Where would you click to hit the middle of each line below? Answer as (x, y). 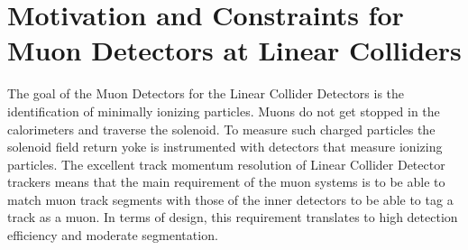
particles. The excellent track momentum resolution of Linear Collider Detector (226, 164)
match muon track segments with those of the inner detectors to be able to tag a (230, 199)
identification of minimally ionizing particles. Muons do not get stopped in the (224, 111)
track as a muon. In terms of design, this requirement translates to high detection (233, 217)
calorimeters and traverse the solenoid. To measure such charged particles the (221, 129)
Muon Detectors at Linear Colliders (234, 50)
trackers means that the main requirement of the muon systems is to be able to (226, 182)
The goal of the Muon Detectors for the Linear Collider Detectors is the (206, 93)
